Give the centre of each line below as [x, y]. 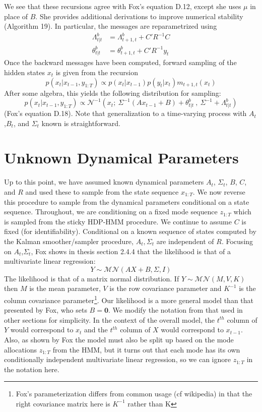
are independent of [185, 241]
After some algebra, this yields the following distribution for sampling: [113, 93]
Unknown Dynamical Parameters [121, 158]
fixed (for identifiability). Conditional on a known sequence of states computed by [130, 231]
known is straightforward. [81, 123]
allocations [21, 349]
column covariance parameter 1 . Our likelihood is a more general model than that [129, 299]
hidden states [25, 72]
